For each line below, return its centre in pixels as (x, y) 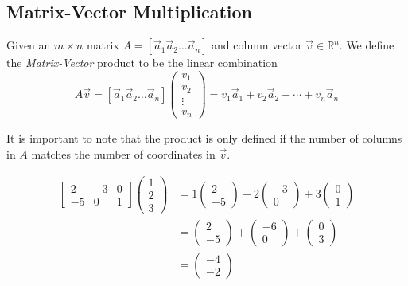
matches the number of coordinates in (123, 153)
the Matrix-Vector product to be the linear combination (142, 63)
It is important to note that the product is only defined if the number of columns (204, 138)
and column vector (257, 45)
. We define (367, 45)
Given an (29, 45)
